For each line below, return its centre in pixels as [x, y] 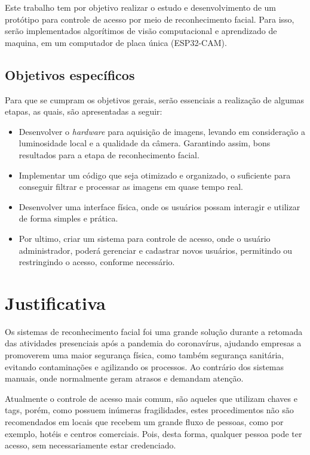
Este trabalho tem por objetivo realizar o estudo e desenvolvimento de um [141, 7]
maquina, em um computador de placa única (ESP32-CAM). [116, 42]
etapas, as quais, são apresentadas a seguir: [84, 111]
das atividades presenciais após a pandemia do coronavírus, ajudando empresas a [153, 343]
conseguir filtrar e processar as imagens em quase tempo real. [131, 187]
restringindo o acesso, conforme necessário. [97, 262]
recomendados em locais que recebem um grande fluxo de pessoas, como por [144, 421]
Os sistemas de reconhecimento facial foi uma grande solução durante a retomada [154, 331]
